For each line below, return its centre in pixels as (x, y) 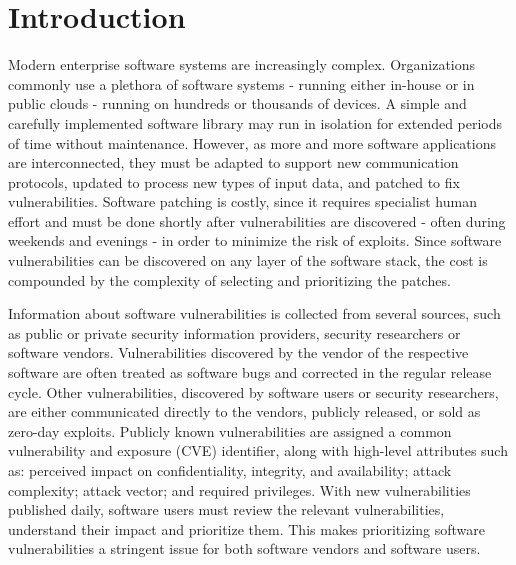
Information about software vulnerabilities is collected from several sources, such (254, 313)
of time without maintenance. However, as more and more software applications (252, 142)
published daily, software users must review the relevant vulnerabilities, (226, 509)
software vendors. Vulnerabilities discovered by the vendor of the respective (238, 352)
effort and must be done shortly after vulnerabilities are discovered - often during (257, 220)
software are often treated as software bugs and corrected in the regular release (250, 372)
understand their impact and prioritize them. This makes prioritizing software (246, 528)
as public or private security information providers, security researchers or (234, 332)
